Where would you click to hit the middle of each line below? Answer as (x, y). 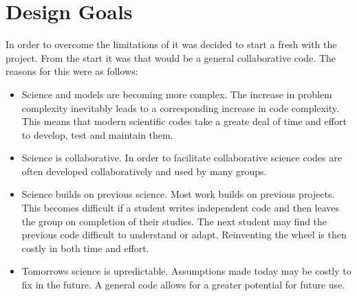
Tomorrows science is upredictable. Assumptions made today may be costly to (186, 271)
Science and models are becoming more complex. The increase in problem (177, 94)
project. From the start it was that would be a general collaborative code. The (171, 57)
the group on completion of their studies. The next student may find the (174, 221)
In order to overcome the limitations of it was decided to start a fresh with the (171, 44)
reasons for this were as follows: (72, 71)
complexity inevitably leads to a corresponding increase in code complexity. (180, 107)
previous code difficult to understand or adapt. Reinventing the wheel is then (184, 235)
